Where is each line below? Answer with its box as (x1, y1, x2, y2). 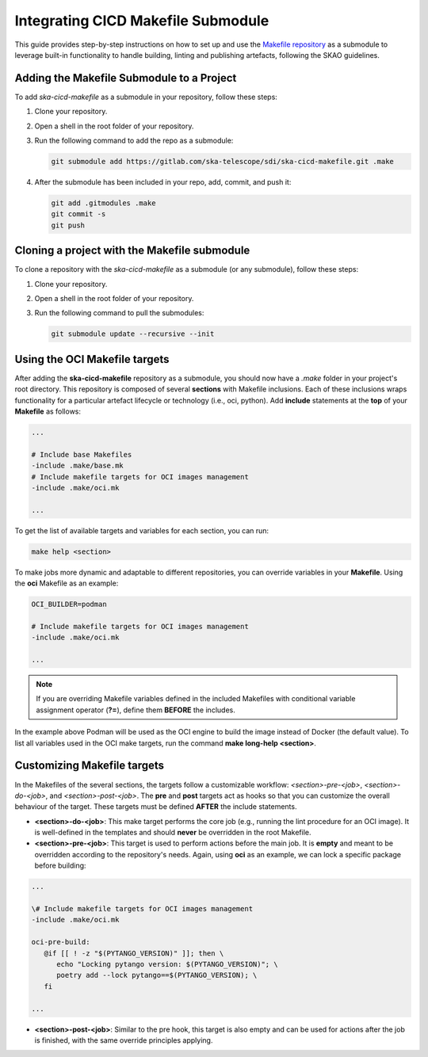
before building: (34, 860, 86, 871)
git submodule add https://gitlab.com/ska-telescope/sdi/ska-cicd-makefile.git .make (51, 157, 394, 166)
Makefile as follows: (14, 406, 82, 416)
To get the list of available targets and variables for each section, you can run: (14, 525, 269, 535)
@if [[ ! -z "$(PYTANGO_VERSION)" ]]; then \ (44, 948, 224, 958)
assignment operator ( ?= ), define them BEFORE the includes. (36, 705, 235, 715)
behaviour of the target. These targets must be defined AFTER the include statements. (14, 802, 297, 811)
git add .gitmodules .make (51, 198, 156, 208)
